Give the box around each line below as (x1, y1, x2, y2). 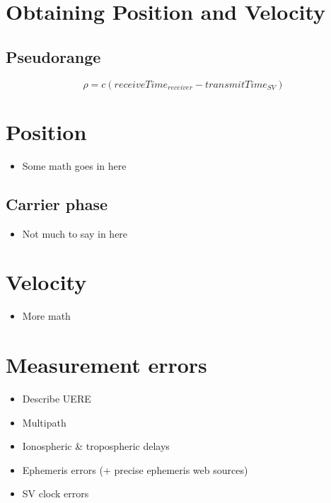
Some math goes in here (22, 158, 127, 173)
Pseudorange (6, 45, 101, 67)
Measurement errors (6, 350, 207, 378)
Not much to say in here (22, 226, 128, 241)
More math (22, 308, 71, 323)
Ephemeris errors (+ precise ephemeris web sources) (22, 462, 248, 477)
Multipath (22, 415, 66, 429)
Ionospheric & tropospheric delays (22, 439, 170, 453)
